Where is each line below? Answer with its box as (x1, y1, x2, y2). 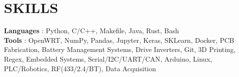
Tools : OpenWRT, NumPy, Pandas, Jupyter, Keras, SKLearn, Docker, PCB (4, 35, 234, 45)
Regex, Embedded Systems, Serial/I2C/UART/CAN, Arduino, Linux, (4, 53, 212, 64)
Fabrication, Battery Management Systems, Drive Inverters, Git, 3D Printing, (4, 44, 236, 54)
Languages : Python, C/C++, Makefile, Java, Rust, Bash (4, 26, 179, 36)
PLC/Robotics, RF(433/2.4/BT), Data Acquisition (4, 63, 156, 73)
